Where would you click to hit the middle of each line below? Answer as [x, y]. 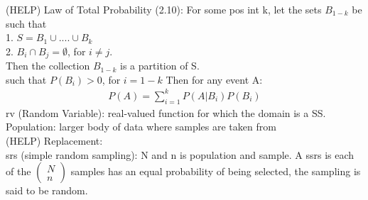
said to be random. [47, 190]
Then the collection [48, 66]
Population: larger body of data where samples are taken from [141, 127]
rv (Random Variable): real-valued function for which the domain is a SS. [166, 112]
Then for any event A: [214, 79]
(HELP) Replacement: [54, 140]
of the [18, 171]
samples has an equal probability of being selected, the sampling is [216, 171]
